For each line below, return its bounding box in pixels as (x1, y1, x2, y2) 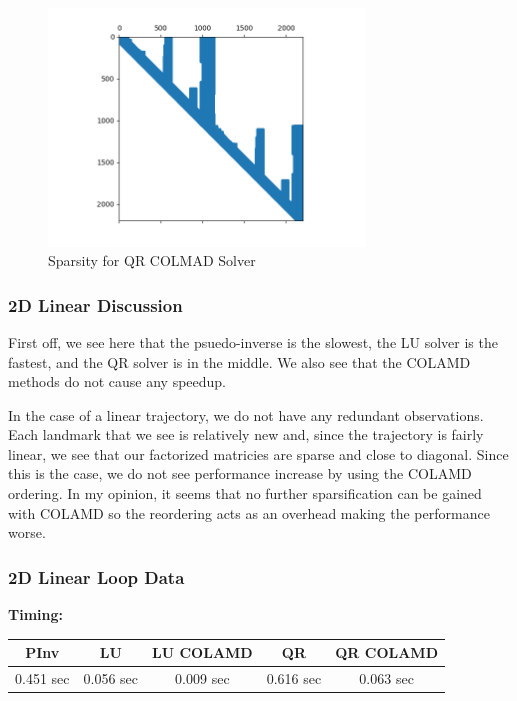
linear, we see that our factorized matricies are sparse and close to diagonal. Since (8, 443, 509, 464)
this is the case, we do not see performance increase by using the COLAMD (8, 463, 472, 484)
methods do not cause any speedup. (8, 371, 227, 392)
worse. (8, 522, 46, 543)
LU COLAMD (152, 642, 253, 663)
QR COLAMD (335, 642, 438, 663)
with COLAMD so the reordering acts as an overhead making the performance (8, 502, 490, 523)
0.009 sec (175, 668, 230, 688)
